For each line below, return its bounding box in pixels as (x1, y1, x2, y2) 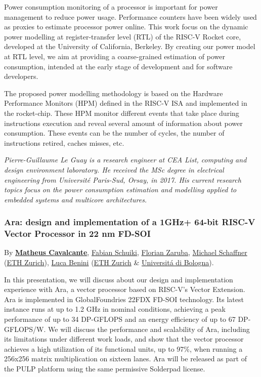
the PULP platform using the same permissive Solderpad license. (4, 363, 205, 373)
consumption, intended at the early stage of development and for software (4, 61, 233, 71)
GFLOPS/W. (4, 323, 46, 334)
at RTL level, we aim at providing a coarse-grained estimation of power (4, 51, 225, 61)
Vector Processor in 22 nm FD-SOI (4, 227, 151, 240)
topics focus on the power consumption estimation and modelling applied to (4, 184, 237, 195)
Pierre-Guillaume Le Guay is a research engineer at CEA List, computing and (4, 154, 247, 165)
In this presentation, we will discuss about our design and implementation (4, 274, 233, 284)
